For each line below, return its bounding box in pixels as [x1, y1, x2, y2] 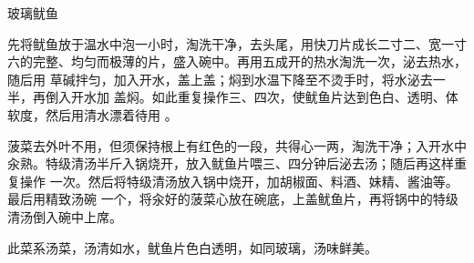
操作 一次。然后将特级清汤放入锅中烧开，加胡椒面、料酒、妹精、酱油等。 [19, 171, 459, 190]
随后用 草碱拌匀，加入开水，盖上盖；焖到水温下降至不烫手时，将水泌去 [7, 69, 433, 88]
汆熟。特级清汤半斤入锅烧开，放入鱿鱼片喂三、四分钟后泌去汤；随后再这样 [7, 154, 454, 173]
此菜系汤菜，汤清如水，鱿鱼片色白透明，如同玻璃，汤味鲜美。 [7, 238, 377, 257]
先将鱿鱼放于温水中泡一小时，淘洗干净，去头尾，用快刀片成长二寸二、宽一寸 [7, 34, 467, 53]
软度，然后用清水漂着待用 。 [7, 105, 178, 124]
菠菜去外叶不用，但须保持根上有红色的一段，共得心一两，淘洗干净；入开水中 [7, 136, 467, 155]
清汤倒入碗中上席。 [7, 207, 122, 226]
